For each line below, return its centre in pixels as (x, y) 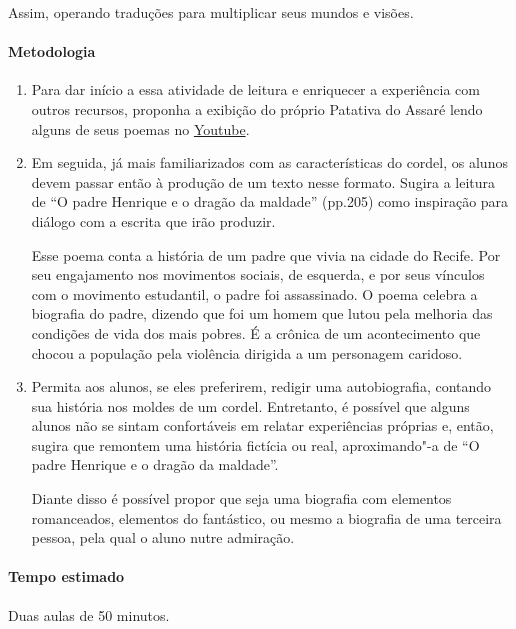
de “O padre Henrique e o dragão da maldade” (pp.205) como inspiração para (270, 201)
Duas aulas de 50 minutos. (89, 614)
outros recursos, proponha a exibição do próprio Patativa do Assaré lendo (257, 108)
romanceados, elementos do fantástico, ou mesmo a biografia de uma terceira (266, 517)
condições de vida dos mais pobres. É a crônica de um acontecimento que (256, 332)
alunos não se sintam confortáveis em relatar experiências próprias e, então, (262, 425)
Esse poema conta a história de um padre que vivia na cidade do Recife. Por (266, 254)
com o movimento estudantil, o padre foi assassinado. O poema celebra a (254, 293)
